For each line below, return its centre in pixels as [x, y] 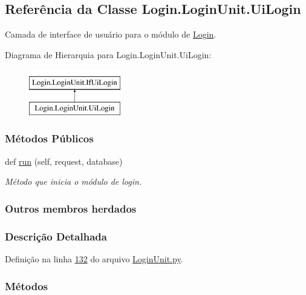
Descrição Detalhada [56, 236]
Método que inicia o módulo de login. [73, 181]
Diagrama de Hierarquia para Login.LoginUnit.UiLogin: [108, 54]
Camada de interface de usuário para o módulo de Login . [111, 34]
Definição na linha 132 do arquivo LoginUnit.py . [94, 259]
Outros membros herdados [71, 208]
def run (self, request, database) [64, 161]
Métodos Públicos [49, 138]
